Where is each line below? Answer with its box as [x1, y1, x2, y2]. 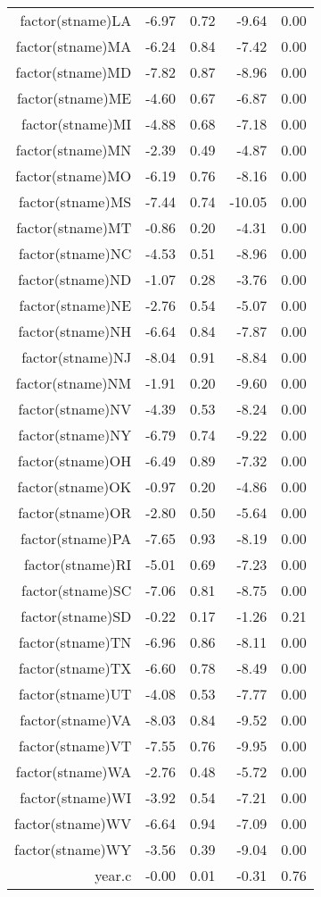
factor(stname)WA [15, 761, 132, 782]
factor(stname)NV [18, 398, 132, 419]
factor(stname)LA [20, 10, 132, 30]
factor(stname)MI [21, 113, 132, 134]
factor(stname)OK [17, 476, 132, 497]
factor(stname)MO [15, 165, 132, 186]
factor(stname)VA [20, 709, 132, 730]
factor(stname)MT [16, 217, 132, 238]
